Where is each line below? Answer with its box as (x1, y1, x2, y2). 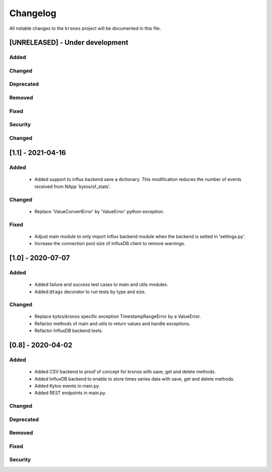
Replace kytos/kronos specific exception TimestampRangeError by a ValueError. (34, 313, 201, 319)
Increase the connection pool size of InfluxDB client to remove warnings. (34, 241, 186, 247)
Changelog (9, 8, 56, 19)
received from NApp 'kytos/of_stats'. (34, 183, 111, 190)
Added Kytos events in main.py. (34, 383, 100, 389)
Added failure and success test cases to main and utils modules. (34, 281, 168, 288)
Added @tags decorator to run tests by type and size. (34, 289, 146, 295)
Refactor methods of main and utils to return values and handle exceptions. (34, 320, 191, 326)
